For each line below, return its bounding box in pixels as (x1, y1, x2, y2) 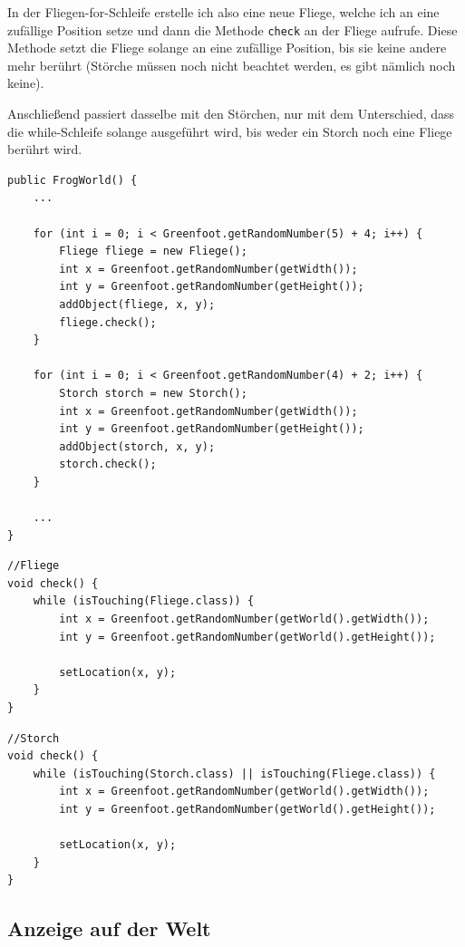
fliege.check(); (59, 315, 157, 329)
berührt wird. (7, 140, 82, 159)
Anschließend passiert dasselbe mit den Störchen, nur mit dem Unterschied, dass (7, 104, 455, 123)
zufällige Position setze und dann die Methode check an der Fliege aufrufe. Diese (7, 20, 458, 39)
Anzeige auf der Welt (7, 914, 211, 942)
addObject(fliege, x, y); (59, 297, 216, 311)
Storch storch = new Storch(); (59, 386, 247, 400)
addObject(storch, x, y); (59, 440, 216, 453)
